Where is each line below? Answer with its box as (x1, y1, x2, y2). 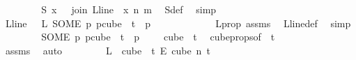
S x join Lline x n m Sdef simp (41, 2, 217, 16)
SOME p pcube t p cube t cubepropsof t (41, 29, 275, 44)
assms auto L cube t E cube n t (5, 43, 210, 57)
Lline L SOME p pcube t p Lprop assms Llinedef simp (5, 15, 351, 30)
